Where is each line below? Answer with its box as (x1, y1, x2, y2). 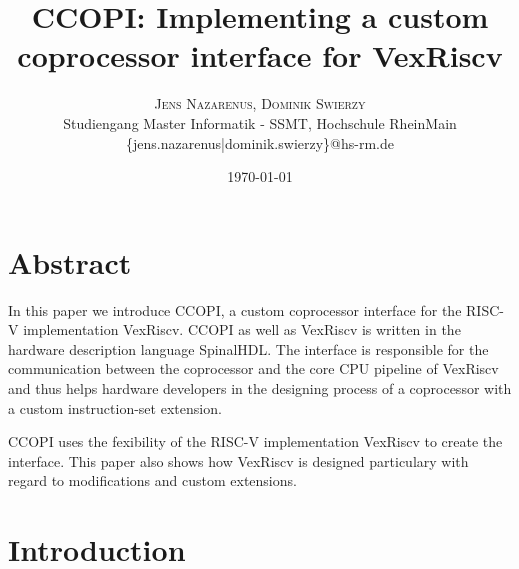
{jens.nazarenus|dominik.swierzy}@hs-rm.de (125, 132, 394, 153)
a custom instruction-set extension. (8, 397, 222, 418)
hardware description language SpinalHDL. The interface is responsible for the (8, 338, 489, 359)
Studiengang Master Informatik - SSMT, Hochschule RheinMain (63, 112, 457, 133)
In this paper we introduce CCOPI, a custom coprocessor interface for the (8, 299, 462, 320)
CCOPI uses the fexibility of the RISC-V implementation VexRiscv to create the (8, 431, 503, 452)
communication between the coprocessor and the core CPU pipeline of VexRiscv (8, 358, 499, 379)
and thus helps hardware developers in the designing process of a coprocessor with (8, 378, 512, 398)
